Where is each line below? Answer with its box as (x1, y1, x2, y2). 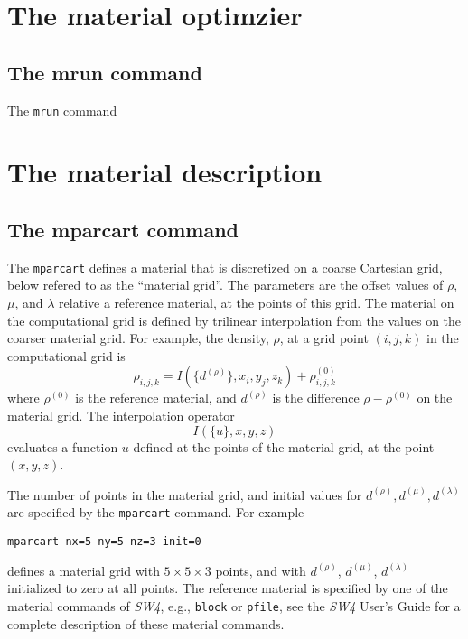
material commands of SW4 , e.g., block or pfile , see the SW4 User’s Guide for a (7, 596, 461, 615)
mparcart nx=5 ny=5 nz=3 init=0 (7, 535, 201, 549)
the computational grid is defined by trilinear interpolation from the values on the (7, 310, 462, 329)
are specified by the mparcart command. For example (7, 503, 304, 522)
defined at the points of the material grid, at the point (133, 437, 435, 456)
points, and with (215, 560, 306, 579)
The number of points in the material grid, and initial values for (7, 485, 362, 504)
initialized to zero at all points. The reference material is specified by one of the (7, 579, 448, 597)
